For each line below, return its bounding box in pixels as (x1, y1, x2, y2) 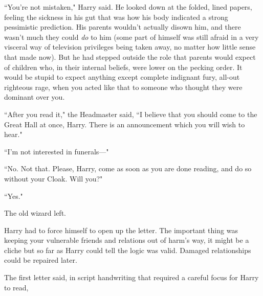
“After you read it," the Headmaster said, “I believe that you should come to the (4, 108, 257, 119)
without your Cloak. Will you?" (4, 173, 103, 184)
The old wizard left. (4, 208, 66, 218)
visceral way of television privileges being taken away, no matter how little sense (4, 41, 256, 52)
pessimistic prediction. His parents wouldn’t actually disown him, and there (4, 21, 241, 32)
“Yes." (4, 190, 23, 201)
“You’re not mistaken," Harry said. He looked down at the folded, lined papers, (4, 2, 252, 12)
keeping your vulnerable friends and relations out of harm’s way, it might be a (4, 235, 249, 245)
